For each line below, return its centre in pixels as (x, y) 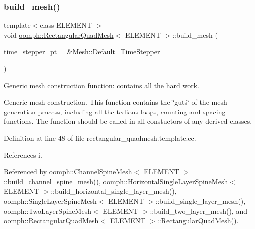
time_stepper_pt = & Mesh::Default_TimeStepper (82, 52)
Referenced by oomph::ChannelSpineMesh (68, 172)
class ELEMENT (66, 25)
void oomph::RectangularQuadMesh (59, 35)
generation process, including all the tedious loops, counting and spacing (115, 111)
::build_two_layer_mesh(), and (198, 210)
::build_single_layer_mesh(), (200, 200)
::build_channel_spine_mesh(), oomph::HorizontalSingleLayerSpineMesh (116, 181)
